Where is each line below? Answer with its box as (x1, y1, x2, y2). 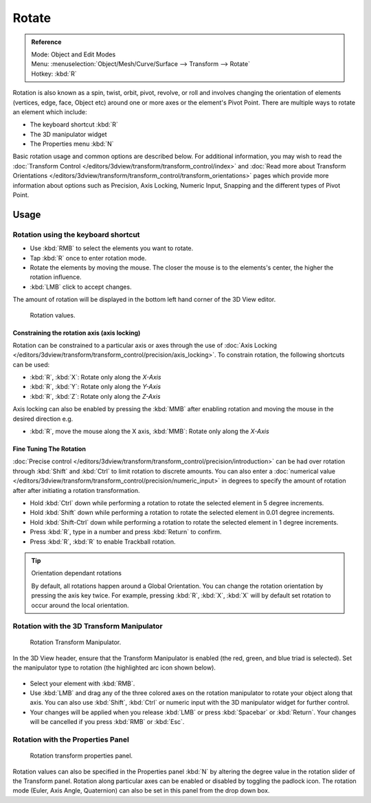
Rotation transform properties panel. (30, 751, 133, 760)
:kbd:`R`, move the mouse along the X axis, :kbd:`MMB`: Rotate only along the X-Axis (30, 427, 269, 436)
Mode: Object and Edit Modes (31, 50, 116, 58)
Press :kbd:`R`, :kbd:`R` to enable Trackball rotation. (30, 537, 176, 546)
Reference (31, 38, 62, 46)
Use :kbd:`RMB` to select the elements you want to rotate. (30, 244, 194, 252)
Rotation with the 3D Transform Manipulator (12, 621, 163, 631)
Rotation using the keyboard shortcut (12, 230, 140, 239)
